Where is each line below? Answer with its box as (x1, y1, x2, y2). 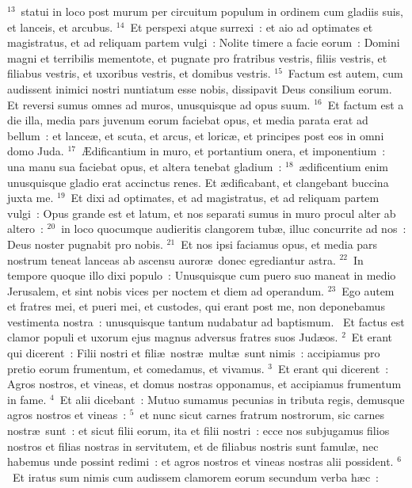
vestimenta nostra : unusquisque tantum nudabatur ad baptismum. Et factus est (7, 313, 405, 330)
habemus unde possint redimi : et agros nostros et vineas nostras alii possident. (7, 453, 394, 470)
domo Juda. (7, 143, 64, 159)
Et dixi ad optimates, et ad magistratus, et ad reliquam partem (71, 189, 380, 206)
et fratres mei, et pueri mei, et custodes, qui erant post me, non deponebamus (7, 298, 385, 315)
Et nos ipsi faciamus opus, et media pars (181, 235, 378, 252)
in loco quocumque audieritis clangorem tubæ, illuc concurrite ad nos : (61, 220, 406, 237)
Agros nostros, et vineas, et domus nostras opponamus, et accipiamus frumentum (7, 376, 402, 392)
